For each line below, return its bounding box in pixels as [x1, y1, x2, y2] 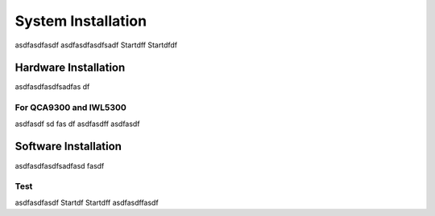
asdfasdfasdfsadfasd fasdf [14, 161, 105, 170]
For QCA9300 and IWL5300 [14, 102, 126, 113]
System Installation [14, 12, 147, 30]
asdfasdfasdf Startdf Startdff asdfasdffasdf [14, 198, 159, 207]
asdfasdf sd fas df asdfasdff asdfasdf [14, 119, 140, 128]
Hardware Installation [14, 61, 126, 75]
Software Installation [14, 140, 122, 153]
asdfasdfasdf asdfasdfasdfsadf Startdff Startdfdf [14, 40, 177, 50]
